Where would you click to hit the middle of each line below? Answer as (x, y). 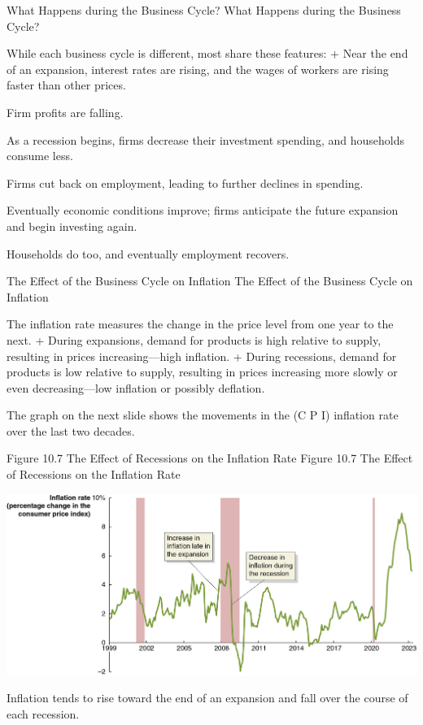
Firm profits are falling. (65, 112)
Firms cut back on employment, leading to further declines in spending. (185, 182)
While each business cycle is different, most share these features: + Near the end (207, 53)
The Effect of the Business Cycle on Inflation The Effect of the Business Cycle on (210, 281)
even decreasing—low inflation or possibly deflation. (136, 387)
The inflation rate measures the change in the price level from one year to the (200, 324)
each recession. (43, 714)
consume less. (40, 156)
